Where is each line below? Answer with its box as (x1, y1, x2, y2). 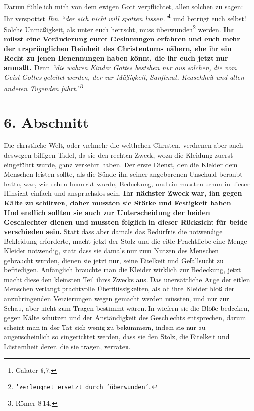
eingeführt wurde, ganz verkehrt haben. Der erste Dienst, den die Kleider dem (4, 159, 238, 169)
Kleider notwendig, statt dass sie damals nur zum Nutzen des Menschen (4, 245, 219, 255)
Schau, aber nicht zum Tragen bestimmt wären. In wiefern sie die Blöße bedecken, (4, 303, 250, 313)
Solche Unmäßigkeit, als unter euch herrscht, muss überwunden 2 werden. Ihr (4, 22, 234, 34)
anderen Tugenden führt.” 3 (4, 82, 83, 93)
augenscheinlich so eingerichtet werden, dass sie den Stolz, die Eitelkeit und (4, 331, 230, 342)
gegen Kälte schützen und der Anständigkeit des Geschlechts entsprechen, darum (4, 312, 246, 323)
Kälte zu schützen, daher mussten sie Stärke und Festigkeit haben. (4, 198, 233, 207)
